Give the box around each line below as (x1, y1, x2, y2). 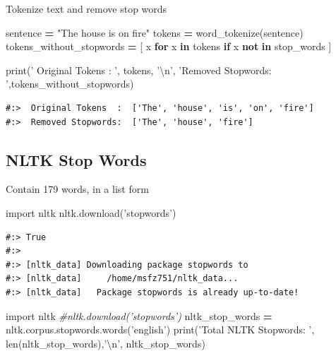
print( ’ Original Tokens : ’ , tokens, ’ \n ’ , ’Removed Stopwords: (6, 62, 272, 77)
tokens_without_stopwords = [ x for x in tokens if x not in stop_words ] (6, 39, 332, 54)
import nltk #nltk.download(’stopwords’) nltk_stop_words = (6, 308, 272, 323)
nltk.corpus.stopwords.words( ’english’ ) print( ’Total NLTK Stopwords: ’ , (6, 322, 315, 337)
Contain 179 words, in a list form (6, 182, 149, 196)
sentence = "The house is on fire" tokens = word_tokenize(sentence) (6, 25, 304, 40)
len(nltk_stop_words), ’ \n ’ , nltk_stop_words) (6, 336, 205, 350)
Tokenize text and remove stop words (6, 1, 167, 16)
